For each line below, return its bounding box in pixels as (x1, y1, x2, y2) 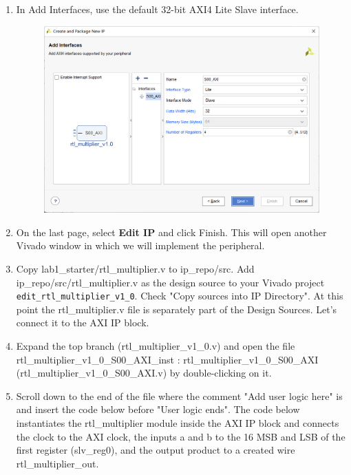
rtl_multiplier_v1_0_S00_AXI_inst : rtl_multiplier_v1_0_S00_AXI (16, 352, 319, 366)
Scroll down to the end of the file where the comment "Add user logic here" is (16, 388, 343, 403)
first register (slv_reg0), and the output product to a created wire (16, 443, 295, 457)
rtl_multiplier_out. (16, 456, 99, 470)
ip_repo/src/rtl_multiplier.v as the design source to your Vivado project (16, 275, 325, 289)
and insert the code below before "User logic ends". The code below (16, 402, 300, 416)
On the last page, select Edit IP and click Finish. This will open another (16, 224, 327, 239)
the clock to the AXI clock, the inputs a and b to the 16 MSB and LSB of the (16, 429, 345, 443)
